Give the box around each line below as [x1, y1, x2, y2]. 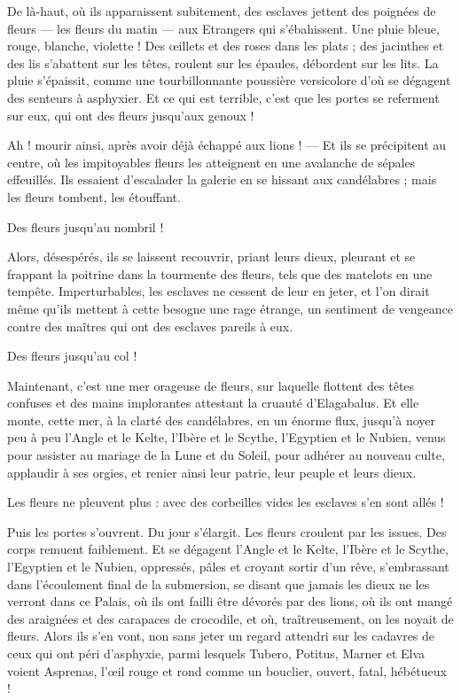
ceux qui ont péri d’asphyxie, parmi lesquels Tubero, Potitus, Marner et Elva [7, 644, 426, 662]
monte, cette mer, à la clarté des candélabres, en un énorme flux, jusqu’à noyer [7, 410, 435, 429]
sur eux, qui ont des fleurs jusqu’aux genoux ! [7, 105, 254, 124]
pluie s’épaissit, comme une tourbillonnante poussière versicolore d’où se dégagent [7, 71, 451, 89]
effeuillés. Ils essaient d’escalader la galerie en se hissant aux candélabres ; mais [7, 170, 437, 189]
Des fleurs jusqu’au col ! [7, 346, 137, 365]
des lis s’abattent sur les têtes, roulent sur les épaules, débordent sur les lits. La [7, 53, 439, 72]
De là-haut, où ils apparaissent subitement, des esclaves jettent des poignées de [7, 2, 436, 19]
